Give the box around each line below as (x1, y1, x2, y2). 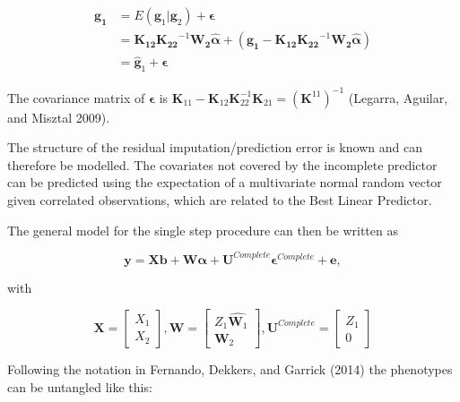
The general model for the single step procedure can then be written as (7, 220, 398, 239)
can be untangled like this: (7, 378, 152, 397)
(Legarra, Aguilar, (348, 88, 448, 107)
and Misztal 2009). (7, 107, 110, 126)
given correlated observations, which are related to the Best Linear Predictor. (7, 190, 432, 209)
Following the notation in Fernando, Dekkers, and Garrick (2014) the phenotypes (7, 360, 453, 379)
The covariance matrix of (7, 88, 145, 107)
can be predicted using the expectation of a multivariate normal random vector (7, 173, 442, 192)
